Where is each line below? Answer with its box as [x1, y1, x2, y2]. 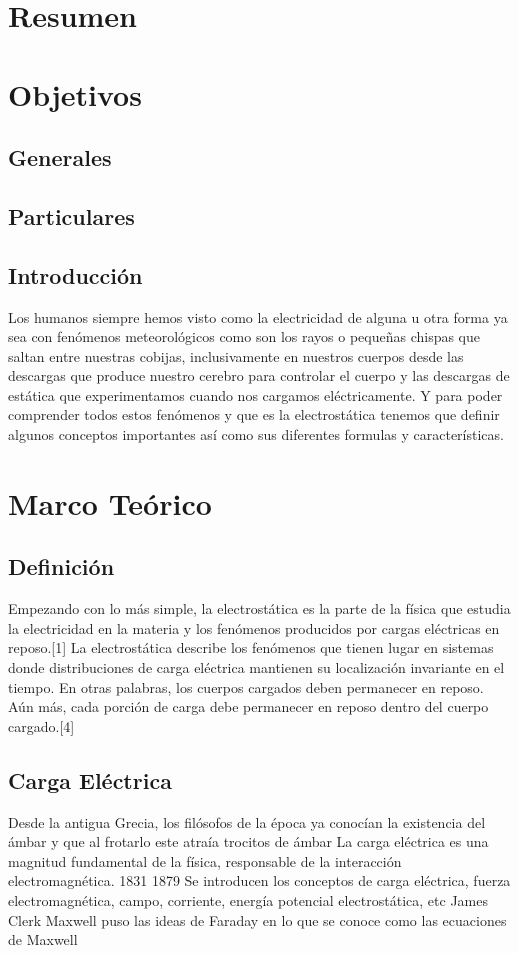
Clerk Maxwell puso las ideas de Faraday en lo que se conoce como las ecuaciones [8, 909, 507, 930]
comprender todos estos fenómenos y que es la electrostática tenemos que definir [8, 404, 500, 425]
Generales [8, 142, 112, 173]
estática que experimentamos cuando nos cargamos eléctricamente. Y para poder [8, 384, 503, 405]
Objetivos [8, 73, 142, 114]
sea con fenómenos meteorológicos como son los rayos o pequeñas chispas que [8, 326, 481, 347]
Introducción [8, 259, 143, 290]
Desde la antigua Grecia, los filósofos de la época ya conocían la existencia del [8, 811, 486, 832]
